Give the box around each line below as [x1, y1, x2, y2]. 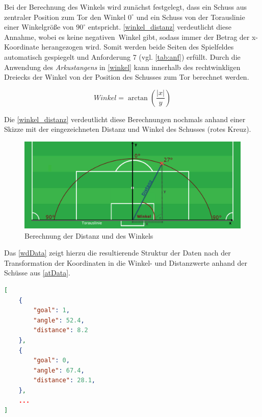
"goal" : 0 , [33, 357, 70, 364]
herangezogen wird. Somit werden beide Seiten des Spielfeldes [41, 41, 234, 52]
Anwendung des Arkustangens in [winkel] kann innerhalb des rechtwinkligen [4, 61, 241, 72]
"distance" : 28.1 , [33, 377, 96, 384]
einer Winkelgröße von [4, 21, 74, 32]
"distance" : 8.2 [33, 327, 88, 334]
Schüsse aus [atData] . [4, 267, 70, 278]
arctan [127, 94, 148, 102]
